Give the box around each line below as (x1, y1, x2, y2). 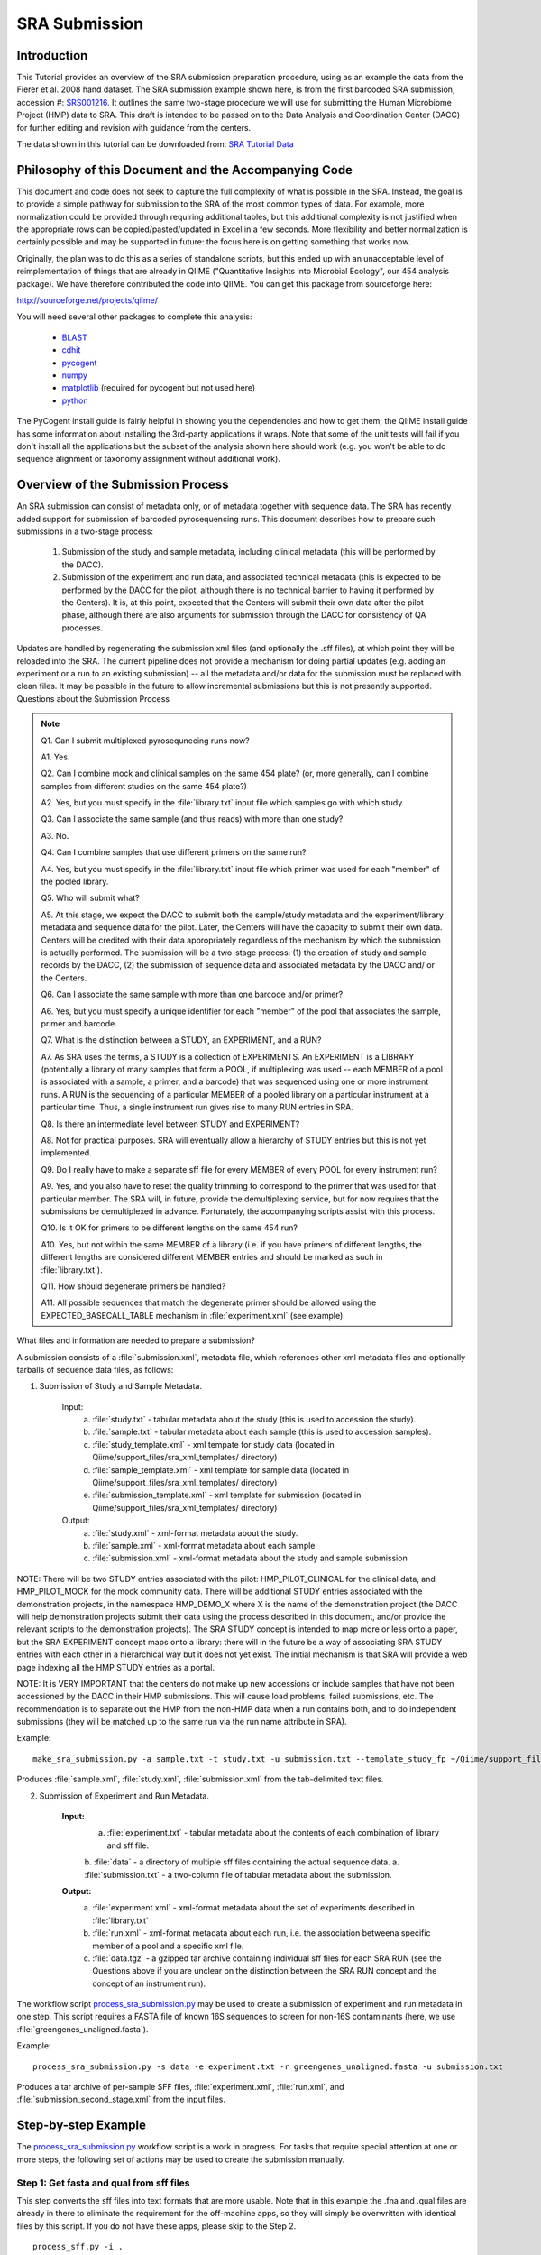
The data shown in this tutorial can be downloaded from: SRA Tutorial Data (16, 139, 294, 150)
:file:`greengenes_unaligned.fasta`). (16, 2023, 149, 2034)
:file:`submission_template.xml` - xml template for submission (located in (92, 1489, 362, 1501)
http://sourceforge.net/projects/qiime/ (16, 295, 158, 306)
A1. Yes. (41, 751, 70, 762)
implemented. (41, 1147, 92, 1158)
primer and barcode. (41, 1017, 117, 1028)
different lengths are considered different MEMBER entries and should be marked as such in (41, 1252, 383, 1263)
